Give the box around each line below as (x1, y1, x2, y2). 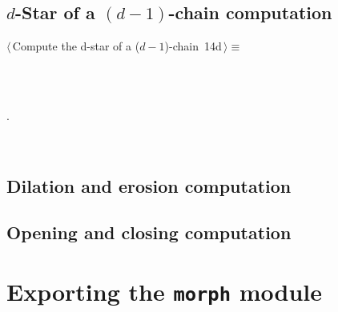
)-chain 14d (164, 38, 222, 54)
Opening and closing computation (6, 220, 292, 245)
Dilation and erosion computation (6, 173, 292, 198)
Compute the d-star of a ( (12, 38, 140, 54)
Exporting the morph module (6, 274, 323, 307)
